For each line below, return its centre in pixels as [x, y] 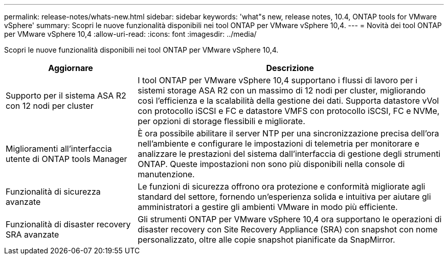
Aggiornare [71, 68]
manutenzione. [166, 174]
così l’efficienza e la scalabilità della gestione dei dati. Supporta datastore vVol [288, 101]
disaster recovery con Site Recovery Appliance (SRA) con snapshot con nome [288, 229]
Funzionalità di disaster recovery [68, 224]
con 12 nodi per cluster [50, 106]
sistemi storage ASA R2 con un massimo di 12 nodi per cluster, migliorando [282, 90]
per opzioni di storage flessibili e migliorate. [221, 121]
